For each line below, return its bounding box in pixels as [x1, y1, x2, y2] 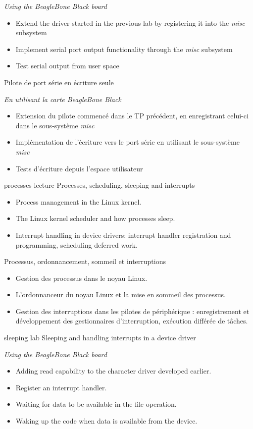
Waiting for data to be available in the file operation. [15, 399, 177, 409]
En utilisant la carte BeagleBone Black [4, 94, 121, 104]
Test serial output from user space [15, 60, 119, 71]
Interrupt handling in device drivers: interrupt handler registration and [15, 229, 231, 240]
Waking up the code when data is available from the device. [15, 416, 198, 426]
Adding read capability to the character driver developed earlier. [15, 366, 211, 376]
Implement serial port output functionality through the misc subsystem [15, 44, 233, 54]
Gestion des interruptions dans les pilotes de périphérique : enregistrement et [15, 306, 250, 316]
